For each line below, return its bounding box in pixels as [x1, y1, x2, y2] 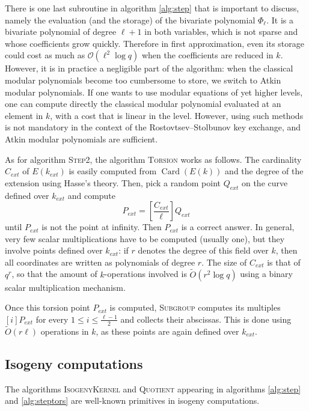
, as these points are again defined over [96, 324, 239, 337]
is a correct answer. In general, [181, 221, 295, 233]
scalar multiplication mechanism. [5, 281, 126, 293]
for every [35, 312, 69, 325]
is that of [267, 255, 301, 268]
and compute [67, 189, 116, 201]
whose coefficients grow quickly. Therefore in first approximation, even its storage [5, 37, 304, 49]
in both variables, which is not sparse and [144, 25, 298, 38]
